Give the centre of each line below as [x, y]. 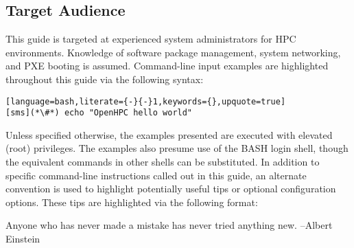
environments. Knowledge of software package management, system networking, [173, 52]
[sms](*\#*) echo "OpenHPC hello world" [99, 113]
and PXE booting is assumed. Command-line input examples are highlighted [167, 66]
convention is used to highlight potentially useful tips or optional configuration [171, 189]
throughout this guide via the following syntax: [105, 79]
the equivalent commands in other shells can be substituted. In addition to [163, 162]
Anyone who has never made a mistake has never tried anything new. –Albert [169, 225]
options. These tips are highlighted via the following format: [132, 202]
